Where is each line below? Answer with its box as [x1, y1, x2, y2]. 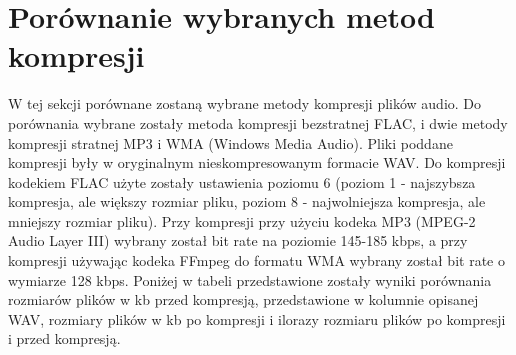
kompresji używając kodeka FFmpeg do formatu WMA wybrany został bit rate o [8, 250, 505, 271]
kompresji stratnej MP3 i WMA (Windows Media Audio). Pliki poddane [8, 132, 453, 153]
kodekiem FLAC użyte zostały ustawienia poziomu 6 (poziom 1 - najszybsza [8, 171, 476, 192]
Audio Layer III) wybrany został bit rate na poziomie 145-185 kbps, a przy [8, 230, 468, 251]
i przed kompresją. [8, 328, 121, 349]
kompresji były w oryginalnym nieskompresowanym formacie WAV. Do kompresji [8, 152, 506, 173]
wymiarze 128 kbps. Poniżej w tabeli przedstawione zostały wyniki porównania [8, 269, 492, 290]
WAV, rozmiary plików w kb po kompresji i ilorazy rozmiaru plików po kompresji [8, 308, 506, 329]
